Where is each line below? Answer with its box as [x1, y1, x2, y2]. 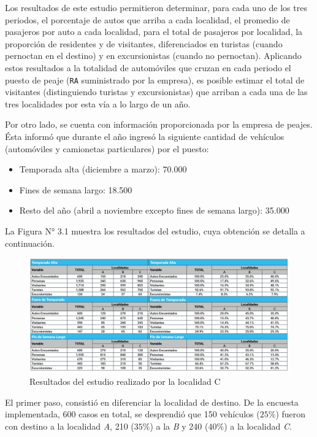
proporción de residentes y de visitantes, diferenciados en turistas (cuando [5, 37, 283, 50]
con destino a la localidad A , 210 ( [5, 419, 134, 432]
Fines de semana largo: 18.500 [19, 183, 132, 196]
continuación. [5, 236, 55, 249]
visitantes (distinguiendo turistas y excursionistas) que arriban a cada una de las [5, 85, 308, 98]
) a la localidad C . [224, 419, 292, 432]
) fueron [275, 408, 306, 420]
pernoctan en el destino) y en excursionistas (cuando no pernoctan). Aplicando [5, 49, 302, 62]
